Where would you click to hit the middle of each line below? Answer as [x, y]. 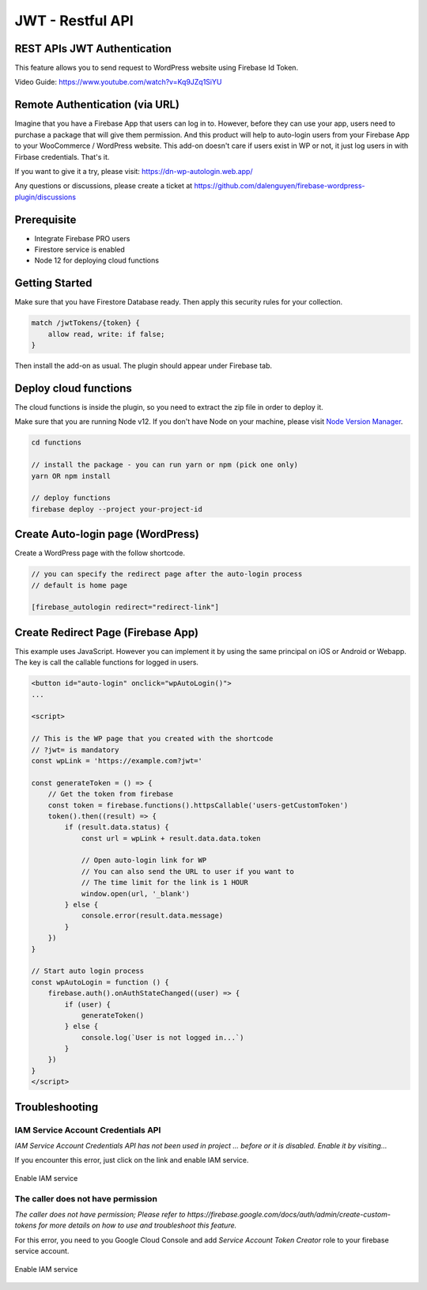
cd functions [57, 443]
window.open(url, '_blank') [135, 893]
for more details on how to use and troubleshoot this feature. [138, 1225]
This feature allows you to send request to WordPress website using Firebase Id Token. [157, 68]
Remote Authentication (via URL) [97, 105]
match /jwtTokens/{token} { [85, 323]
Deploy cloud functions [73, 388]
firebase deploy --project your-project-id [117, 509]
